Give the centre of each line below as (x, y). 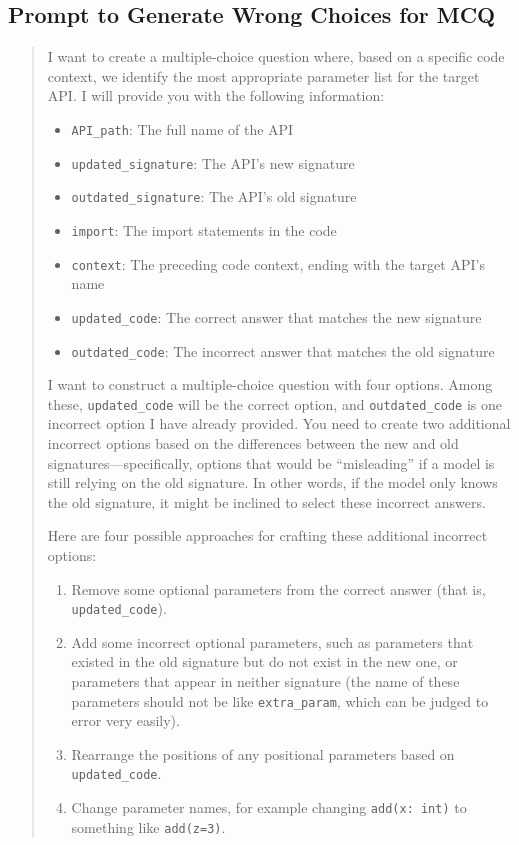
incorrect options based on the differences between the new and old (253, 443)
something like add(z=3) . (148, 826)
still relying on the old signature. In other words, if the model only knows (272, 482)
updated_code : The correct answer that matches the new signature (276, 316)
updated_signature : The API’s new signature (213, 162)
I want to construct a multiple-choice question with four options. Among (270, 384)
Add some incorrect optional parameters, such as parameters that (272, 641)
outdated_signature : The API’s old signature (214, 196)
